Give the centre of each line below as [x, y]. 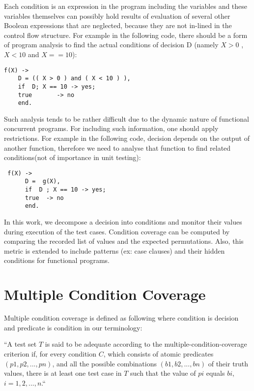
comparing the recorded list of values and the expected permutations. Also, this [124, 241]
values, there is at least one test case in [63, 373]
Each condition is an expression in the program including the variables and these [126, 6]
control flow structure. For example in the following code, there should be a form [126, 35]
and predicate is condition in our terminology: [73, 327]
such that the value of [163, 373]
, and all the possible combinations [105, 363]
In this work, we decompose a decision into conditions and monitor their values [123, 222]
